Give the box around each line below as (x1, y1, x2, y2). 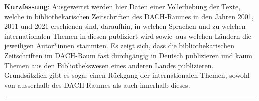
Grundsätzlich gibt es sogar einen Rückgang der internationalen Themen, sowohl (4, 70, 250, 80)
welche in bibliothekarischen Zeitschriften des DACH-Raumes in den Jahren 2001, (4, 11, 254, 21)
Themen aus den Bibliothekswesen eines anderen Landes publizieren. (4, 60, 214, 70)
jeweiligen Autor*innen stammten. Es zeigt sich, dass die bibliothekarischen (4, 40, 234, 51)
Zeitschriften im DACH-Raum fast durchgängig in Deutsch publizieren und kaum (4, 50, 252, 60)
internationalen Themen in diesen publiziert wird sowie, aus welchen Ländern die (4, 30, 252, 41)
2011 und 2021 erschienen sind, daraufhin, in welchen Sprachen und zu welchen (4, 21, 246, 31)
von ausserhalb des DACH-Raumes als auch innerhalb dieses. (4, 79, 190, 90)
